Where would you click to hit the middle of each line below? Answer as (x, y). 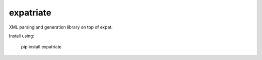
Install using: (22, 36)
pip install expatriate (41, 47)
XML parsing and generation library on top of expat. (61, 27)
